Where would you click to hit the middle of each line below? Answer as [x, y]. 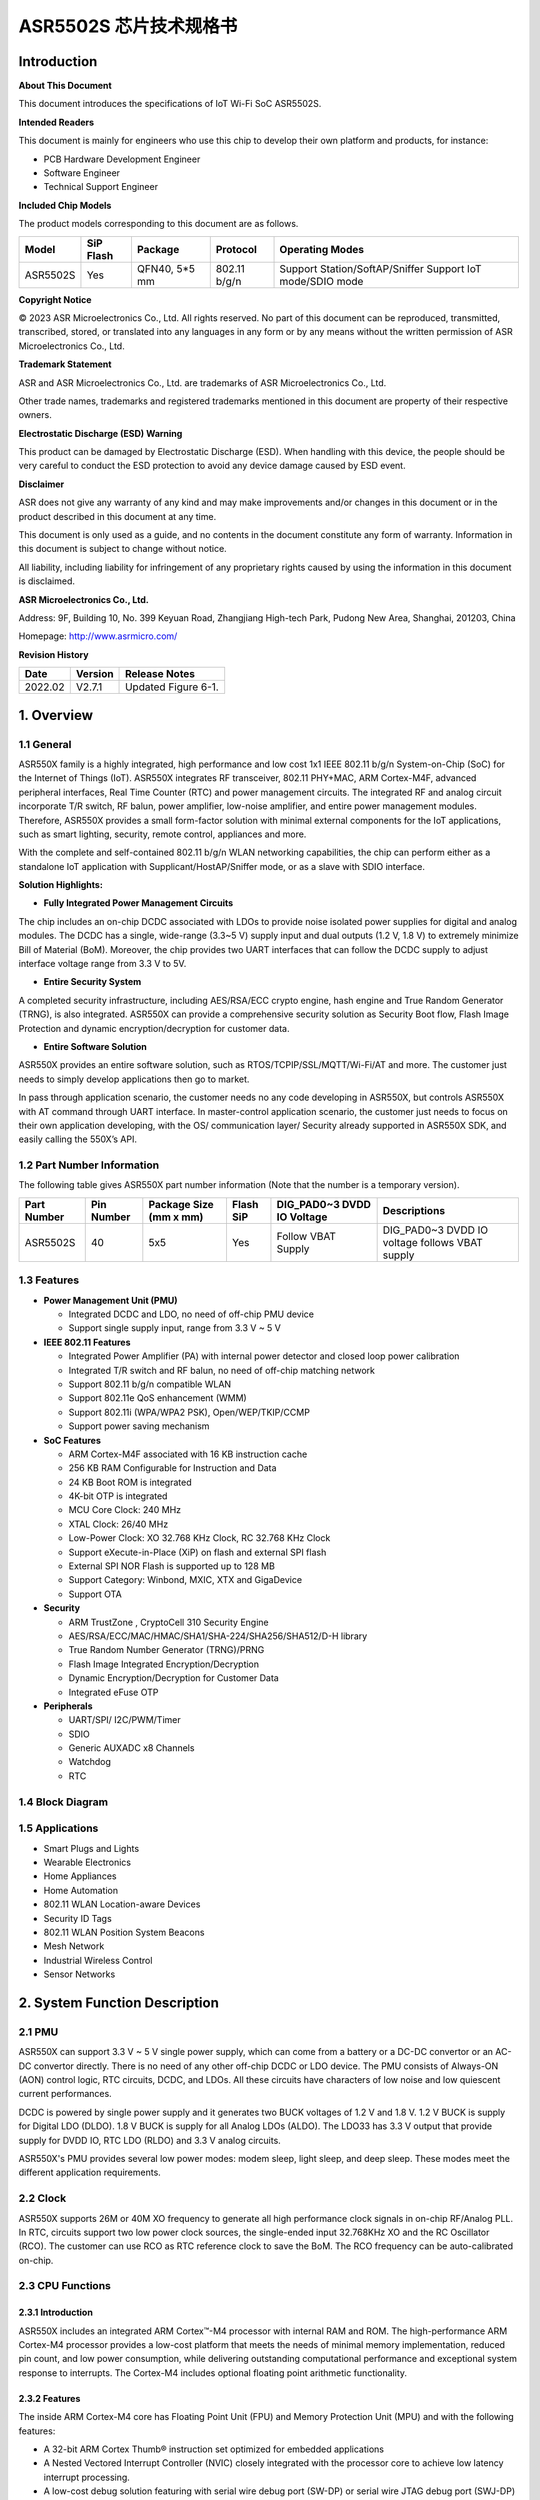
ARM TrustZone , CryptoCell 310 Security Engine [168, 1622]
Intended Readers [56, 122]
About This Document [65, 86]
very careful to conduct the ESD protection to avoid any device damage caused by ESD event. [212, 466]
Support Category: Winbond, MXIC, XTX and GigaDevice [185, 1580]
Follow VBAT [306, 1236]
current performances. [65, 2094]
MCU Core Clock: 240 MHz [125, 1510]
